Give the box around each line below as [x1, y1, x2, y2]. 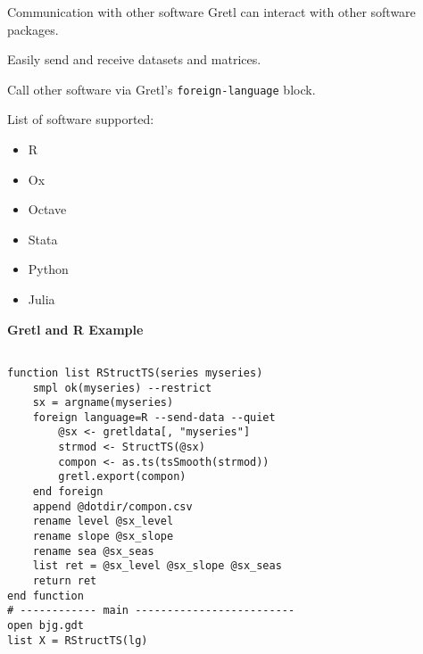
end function [7, 589, 84, 602]
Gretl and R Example [7, 319, 144, 338]
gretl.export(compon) [58, 470, 187, 484]
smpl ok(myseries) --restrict [32, 381, 212, 394]
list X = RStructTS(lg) [7, 633, 148, 647]
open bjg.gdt [7, 619, 84, 632]
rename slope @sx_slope [32, 530, 174, 543]
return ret [32, 575, 97, 588]
